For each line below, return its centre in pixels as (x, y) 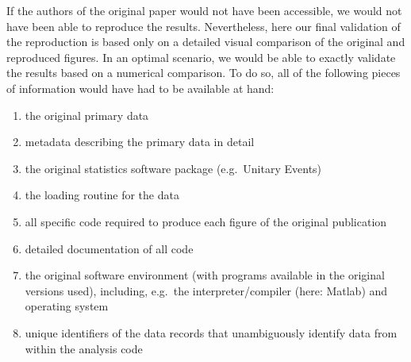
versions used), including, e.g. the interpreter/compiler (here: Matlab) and (206, 290)
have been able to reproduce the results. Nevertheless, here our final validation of (204, 26)
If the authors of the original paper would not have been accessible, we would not (204, 10)
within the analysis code (84, 348)
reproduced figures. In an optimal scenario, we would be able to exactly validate (201, 57)
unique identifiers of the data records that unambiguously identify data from (211, 332)
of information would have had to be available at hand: (140, 88)
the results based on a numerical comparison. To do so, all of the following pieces (204, 73)
